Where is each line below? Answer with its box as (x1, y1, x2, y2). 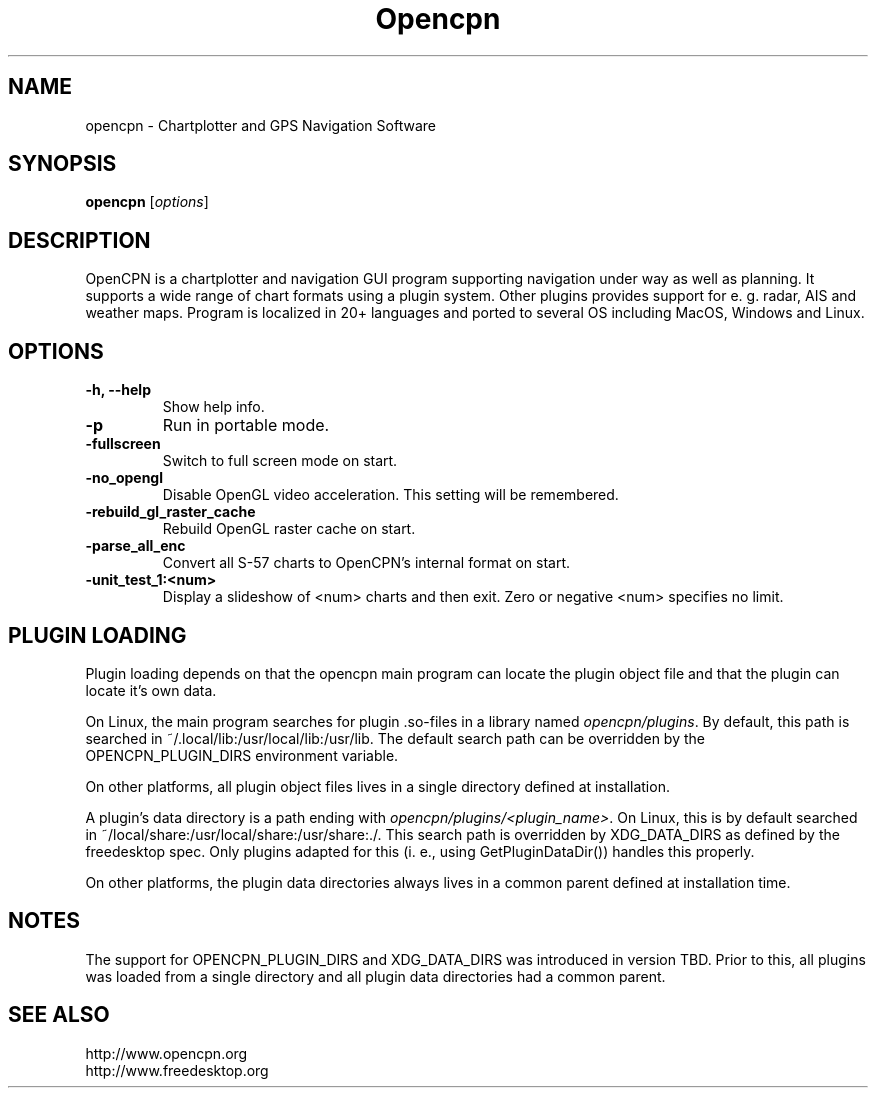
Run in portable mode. (162, 415, 330, 436)
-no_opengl (85, 469, 164, 487)
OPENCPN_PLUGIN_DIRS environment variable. (85, 746, 399, 764)
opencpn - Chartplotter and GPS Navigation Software (85, 116, 436, 134)
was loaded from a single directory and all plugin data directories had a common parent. (85, 967, 666, 985)
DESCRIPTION (8, 227, 151, 253)
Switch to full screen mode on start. (162, 452, 398, 470)
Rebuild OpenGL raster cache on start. (162, 520, 416, 538)
